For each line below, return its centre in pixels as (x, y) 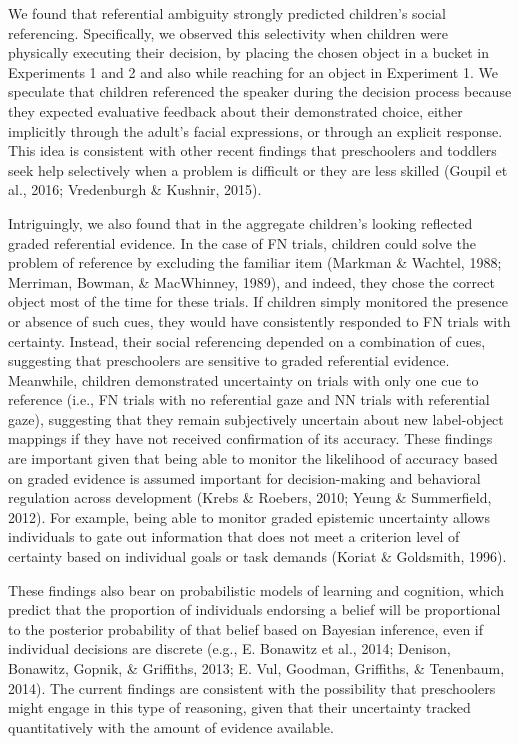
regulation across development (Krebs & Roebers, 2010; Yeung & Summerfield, (250, 497)
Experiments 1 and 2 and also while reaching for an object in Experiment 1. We (253, 71)
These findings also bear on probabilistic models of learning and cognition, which (256, 589)
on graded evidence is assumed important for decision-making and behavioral (244, 477)
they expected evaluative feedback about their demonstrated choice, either (235, 110)
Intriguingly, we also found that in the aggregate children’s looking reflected (240, 222)
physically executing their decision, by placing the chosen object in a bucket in (248, 52)
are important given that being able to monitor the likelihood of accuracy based (253, 458)
